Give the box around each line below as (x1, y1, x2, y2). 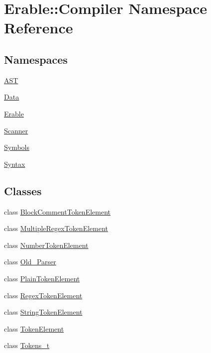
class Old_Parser (4, 256, 56, 267)
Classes (4, 183, 42, 198)
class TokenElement (4, 323, 64, 334)
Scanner (4, 125, 28, 135)
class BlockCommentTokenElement (4, 206, 111, 217)
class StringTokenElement (4, 307, 83, 317)
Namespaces (4, 51, 68, 67)
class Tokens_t (4, 340, 50, 351)
